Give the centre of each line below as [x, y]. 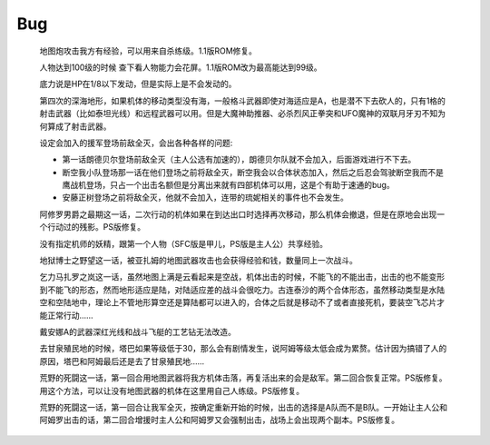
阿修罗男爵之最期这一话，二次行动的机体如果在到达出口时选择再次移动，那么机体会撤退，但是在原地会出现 [238, 214]
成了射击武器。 [83, 126]
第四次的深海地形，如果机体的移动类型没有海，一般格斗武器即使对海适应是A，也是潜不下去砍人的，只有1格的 [243, 101]
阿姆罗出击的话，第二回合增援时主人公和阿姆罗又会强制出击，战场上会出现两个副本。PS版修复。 [219, 420]
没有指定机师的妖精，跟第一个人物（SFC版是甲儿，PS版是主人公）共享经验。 [184, 243]
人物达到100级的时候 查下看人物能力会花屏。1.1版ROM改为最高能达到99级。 [181, 67]
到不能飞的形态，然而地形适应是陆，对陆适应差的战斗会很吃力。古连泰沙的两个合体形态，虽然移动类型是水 [238, 290]
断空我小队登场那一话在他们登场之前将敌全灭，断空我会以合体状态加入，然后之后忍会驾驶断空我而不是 [253, 172]
